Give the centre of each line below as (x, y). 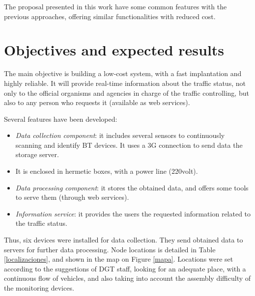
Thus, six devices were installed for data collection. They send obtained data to (124, 240)
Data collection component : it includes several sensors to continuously (120, 135)
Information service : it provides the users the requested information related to (133, 213)
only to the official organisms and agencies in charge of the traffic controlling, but (127, 93)
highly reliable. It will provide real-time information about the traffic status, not (125, 83)
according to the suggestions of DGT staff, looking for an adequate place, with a (125, 268)
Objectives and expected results (114, 50)
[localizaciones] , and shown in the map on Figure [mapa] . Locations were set (119, 259)
